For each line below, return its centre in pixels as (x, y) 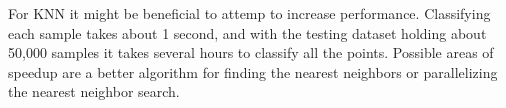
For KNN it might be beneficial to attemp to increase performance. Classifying (249, 13)
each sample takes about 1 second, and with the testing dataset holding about (247, 32)
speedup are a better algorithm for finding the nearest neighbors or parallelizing (253, 71)
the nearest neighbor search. (94, 91)
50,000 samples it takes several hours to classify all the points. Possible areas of (251, 52)
